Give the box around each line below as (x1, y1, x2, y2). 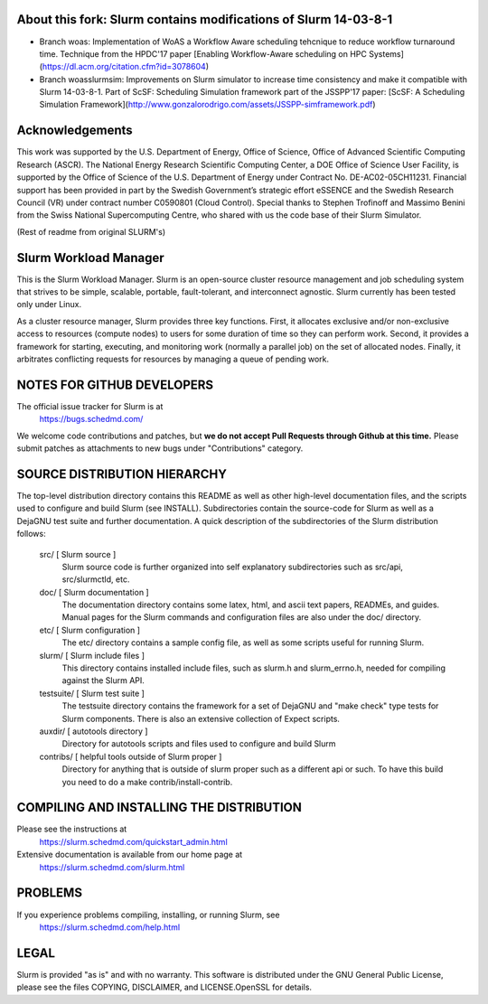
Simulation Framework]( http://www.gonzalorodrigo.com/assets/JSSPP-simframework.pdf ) (39, 99, 376, 110)
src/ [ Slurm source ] (39, 549, 117, 559)
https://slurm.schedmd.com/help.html (39, 922, 181, 933)
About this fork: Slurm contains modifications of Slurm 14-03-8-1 (16, 12, 393, 27)
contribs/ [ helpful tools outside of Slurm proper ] (39, 751, 222, 762)
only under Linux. (16, 299, 81, 310)
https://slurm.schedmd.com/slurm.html (39, 861, 185, 872)
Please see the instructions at (16, 823, 127, 835)
